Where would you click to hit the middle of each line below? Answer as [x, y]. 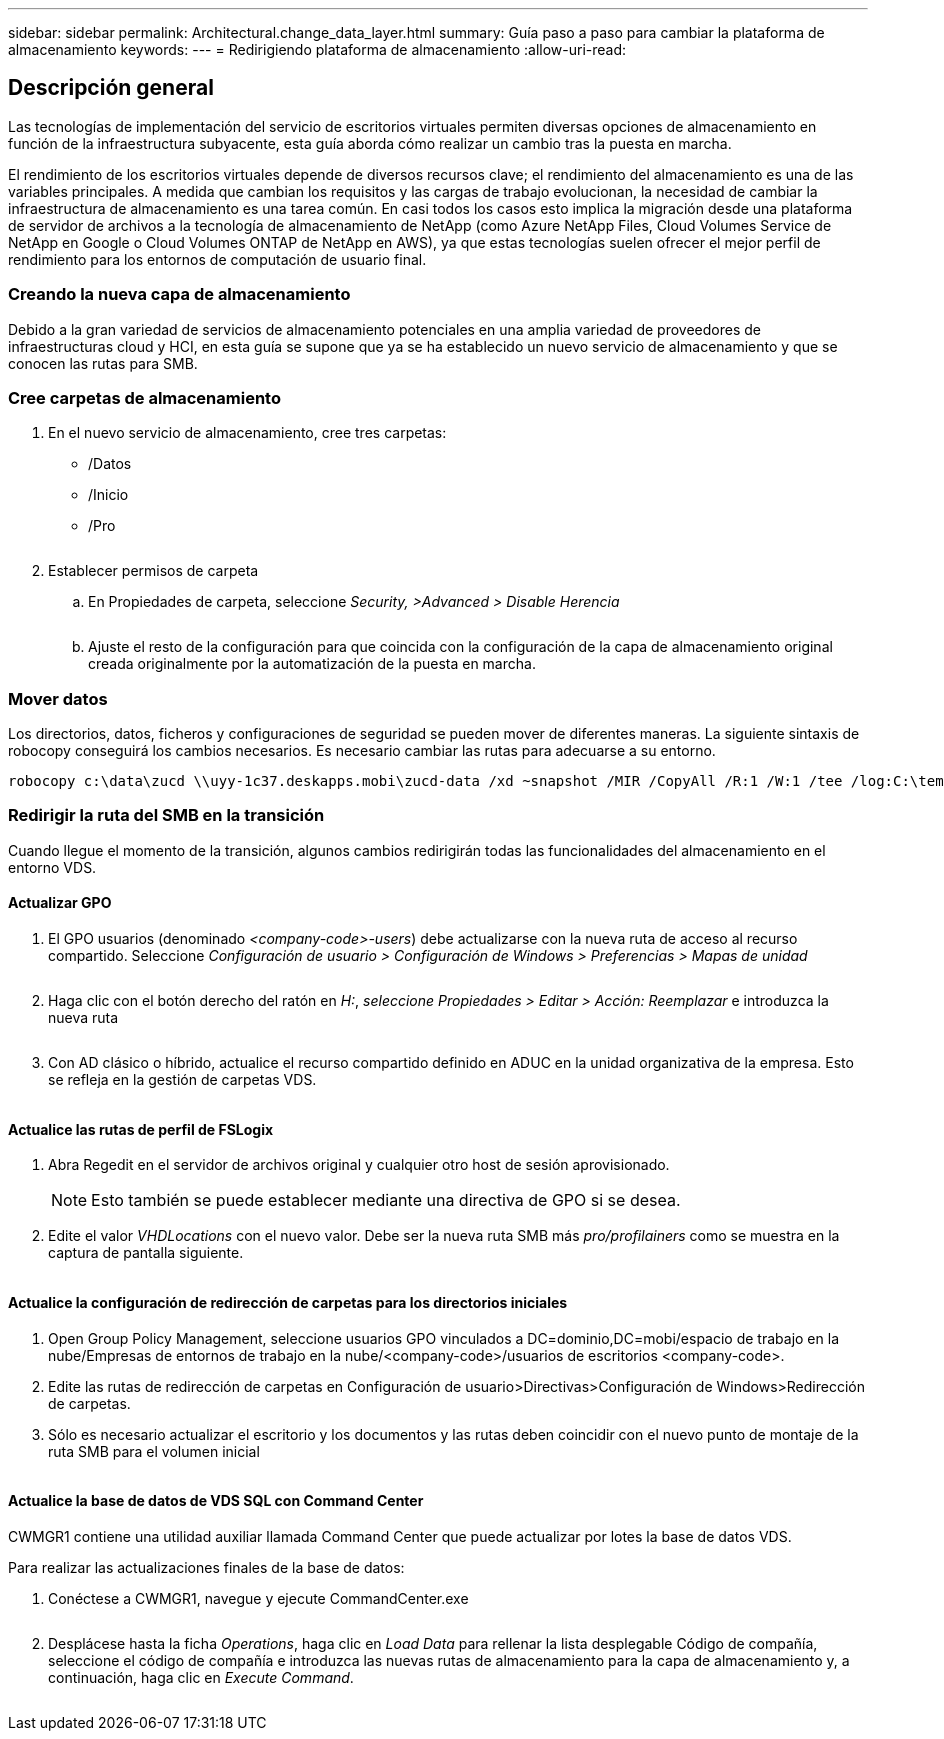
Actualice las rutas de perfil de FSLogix [141, 1129]
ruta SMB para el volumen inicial [154, 1451]
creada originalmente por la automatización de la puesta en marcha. [312, 664]
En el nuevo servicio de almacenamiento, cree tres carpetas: [247, 433]
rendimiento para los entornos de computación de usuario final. [217, 259]
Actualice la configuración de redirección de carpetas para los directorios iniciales [288, 1302]
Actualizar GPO [60, 903]
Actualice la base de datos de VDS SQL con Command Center [216, 1501]
